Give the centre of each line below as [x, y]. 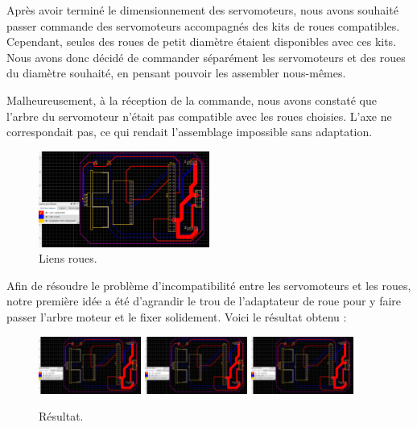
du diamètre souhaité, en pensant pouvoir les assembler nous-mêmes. [176, 73]
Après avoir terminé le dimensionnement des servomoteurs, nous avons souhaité [202, 10]
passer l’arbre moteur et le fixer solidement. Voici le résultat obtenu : [177, 316]
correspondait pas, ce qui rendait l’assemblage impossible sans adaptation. [190, 132]
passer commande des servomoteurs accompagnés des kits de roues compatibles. [203, 25]
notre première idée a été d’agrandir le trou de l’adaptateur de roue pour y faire [204, 301]
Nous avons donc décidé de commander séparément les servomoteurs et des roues [206, 57]
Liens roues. [68, 258]
